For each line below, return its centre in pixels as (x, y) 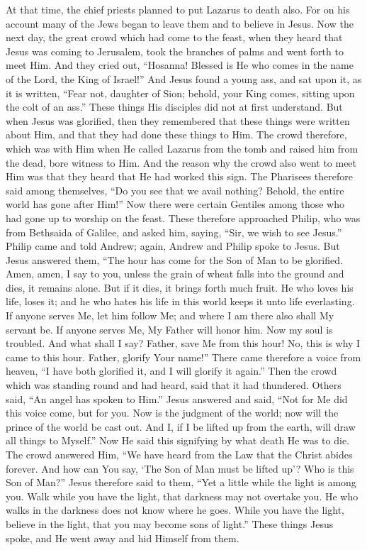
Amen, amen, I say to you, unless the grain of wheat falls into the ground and (175, 274)
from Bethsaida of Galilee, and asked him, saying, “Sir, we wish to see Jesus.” (174, 232)
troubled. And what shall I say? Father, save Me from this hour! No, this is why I (183, 343)
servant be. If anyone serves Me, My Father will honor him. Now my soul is (169, 329)
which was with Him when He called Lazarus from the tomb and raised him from (182, 148)
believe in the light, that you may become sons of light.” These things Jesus (170, 523)
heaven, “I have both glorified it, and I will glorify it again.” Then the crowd (171, 371)
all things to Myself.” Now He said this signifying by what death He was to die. (178, 440)
